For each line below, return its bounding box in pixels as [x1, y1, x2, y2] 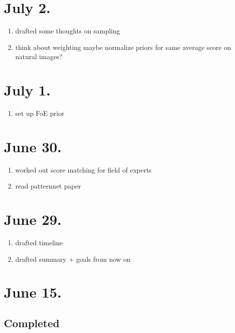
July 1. [4, 80, 51, 100]
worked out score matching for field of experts [15, 164, 152, 174]
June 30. [4, 136, 62, 156]
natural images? [15, 51, 63, 62]
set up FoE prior [15, 108, 64, 118]
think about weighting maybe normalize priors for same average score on [15, 42, 231, 52]
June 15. [4, 282, 62, 302]
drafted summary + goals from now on [15, 254, 131, 264]
